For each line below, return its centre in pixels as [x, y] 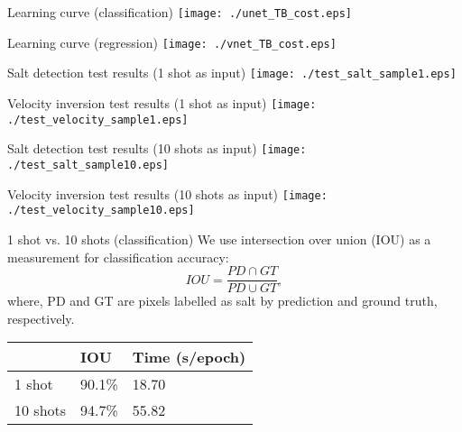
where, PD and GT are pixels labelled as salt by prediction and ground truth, [222, 301]
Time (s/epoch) [189, 357]
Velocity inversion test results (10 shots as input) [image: [167, 193]
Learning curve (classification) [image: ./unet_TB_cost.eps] [180, 12]
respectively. [41, 318]
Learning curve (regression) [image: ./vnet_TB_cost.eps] [172, 42]
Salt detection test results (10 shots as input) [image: [157, 148]
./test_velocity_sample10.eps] [101, 211]
